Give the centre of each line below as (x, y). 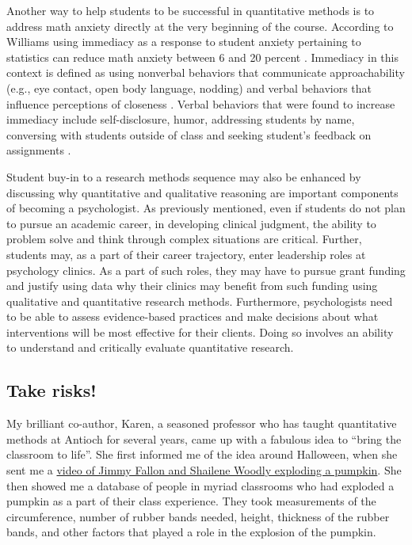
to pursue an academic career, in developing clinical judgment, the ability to (191, 223)
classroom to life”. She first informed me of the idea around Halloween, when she (202, 454)
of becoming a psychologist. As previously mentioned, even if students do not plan (206, 208)
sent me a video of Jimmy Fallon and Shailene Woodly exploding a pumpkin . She (204, 470)
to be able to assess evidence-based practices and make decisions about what (193, 316)
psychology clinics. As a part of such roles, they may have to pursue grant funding (206, 270)
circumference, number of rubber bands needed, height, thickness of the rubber (198, 516)
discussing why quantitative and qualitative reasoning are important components (202, 192)
